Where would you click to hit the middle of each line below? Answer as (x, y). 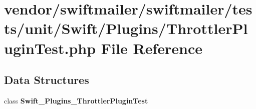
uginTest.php (50, 48)
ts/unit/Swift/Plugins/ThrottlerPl (126, 28)
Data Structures (47, 80)
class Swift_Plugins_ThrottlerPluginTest (76, 100)
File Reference (152, 48)
